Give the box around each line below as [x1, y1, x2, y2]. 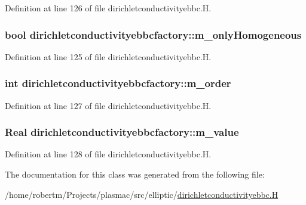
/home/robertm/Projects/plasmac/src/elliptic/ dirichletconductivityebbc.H [5, 188, 279, 200]
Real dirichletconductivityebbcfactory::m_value [5, 125, 239, 139]
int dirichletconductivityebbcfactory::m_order [5, 76, 231, 91]
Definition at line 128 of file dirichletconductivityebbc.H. [5, 148, 212, 160]
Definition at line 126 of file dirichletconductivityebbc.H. [5, 2, 212, 14]
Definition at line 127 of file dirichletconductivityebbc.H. [5, 99, 212, 111]
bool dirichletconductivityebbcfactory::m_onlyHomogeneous [5, 27, 302, 42]
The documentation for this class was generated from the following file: [5, 168, 265, 181]
